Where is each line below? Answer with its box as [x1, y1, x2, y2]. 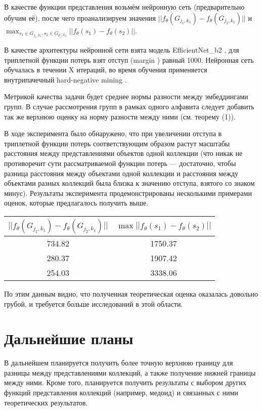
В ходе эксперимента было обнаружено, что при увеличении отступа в [4, 128, 222, 139]
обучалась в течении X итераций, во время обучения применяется [4, 64, 207, 75]
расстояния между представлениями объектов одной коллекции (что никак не [4, 148, 243, 158]
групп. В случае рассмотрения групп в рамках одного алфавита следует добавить [4, 101, 254, 112]
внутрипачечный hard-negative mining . [4, 74, 127, 85]
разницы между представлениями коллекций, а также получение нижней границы [4, 367, 256, 378]
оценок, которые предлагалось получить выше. [4, 197, 149, 208]
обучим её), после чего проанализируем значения [4, 12, 156, 23]
